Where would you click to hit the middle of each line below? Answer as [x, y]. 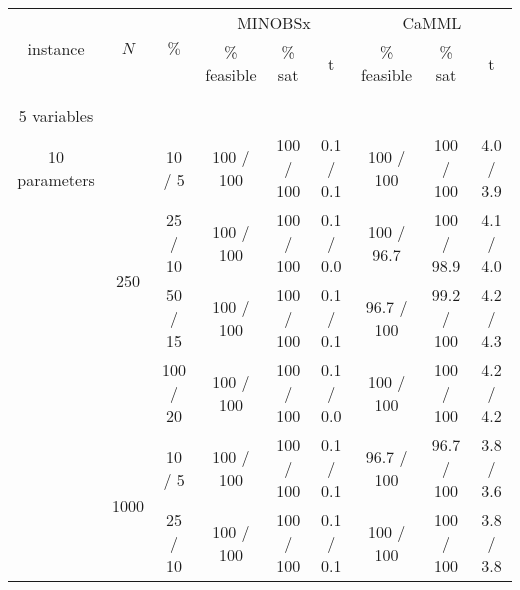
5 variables [56, 115]
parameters [56, 179]
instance [56, 48]
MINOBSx [274, 22]
